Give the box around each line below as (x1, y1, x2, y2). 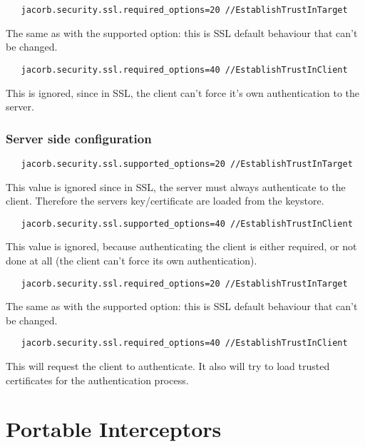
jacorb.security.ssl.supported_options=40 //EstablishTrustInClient (21, 218, 353, 229)
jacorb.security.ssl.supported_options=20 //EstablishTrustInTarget (21, 158, 353, 169)
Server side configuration (6, 129, 152, 147)
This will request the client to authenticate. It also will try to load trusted (6, 359, 330, 374)
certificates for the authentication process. (6, 372, 189, 387)
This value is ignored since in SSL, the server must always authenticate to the (6, 179, 346, 194)
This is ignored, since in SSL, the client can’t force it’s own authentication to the (6, 85, 360, 100)
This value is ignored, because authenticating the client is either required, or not (6, 239, 357, 254)
